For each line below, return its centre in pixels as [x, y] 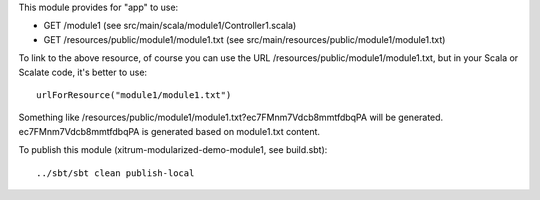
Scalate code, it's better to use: [83, 72]
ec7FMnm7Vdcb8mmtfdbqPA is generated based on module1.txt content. [169, 131]
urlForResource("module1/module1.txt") [134, 94]
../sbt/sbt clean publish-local [115, 173]
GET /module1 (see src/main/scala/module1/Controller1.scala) [170, 26]
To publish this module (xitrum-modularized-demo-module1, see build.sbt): [173, 150]
